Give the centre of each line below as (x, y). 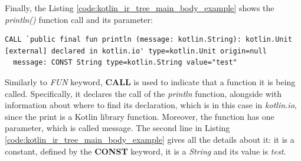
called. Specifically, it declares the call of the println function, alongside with (143, 93)
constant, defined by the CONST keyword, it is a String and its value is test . (145, 151)
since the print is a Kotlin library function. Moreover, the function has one (140, 116)
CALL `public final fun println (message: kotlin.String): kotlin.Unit (148, 40)
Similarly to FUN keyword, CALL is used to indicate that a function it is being (150, 81)
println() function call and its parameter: (79, 19)
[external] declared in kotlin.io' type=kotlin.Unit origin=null (136, 51)
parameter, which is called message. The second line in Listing (117, 128)
